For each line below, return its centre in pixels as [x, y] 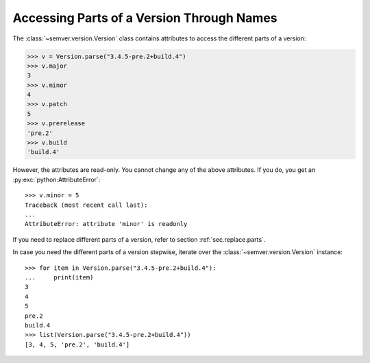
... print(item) [59, 277]
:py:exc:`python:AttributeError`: [57, 179]
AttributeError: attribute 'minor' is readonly [106, 224]
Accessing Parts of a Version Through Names [145, 18]
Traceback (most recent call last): [86, 205]
